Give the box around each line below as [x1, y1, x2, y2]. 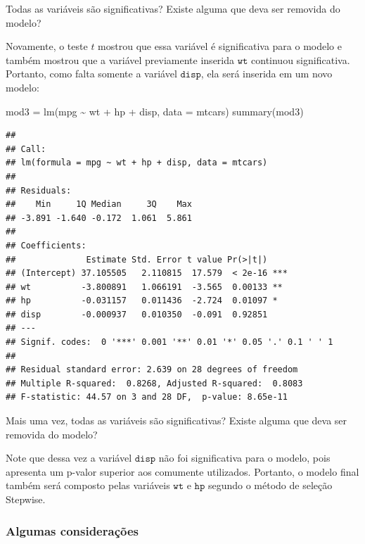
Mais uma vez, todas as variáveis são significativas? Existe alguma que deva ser [6, 413, 347, 428]
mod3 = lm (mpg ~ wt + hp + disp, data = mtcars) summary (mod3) [6, 103, 304, 118]
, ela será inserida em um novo [200, 66, 333, 81]
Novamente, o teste [6, 39, 88, 53]
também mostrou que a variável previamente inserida [6, 52, 235, 67]
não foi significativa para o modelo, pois [158, 450, 331, 465]
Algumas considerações [6, 521, 139, 539]
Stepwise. [6, 492, 46, 506]
